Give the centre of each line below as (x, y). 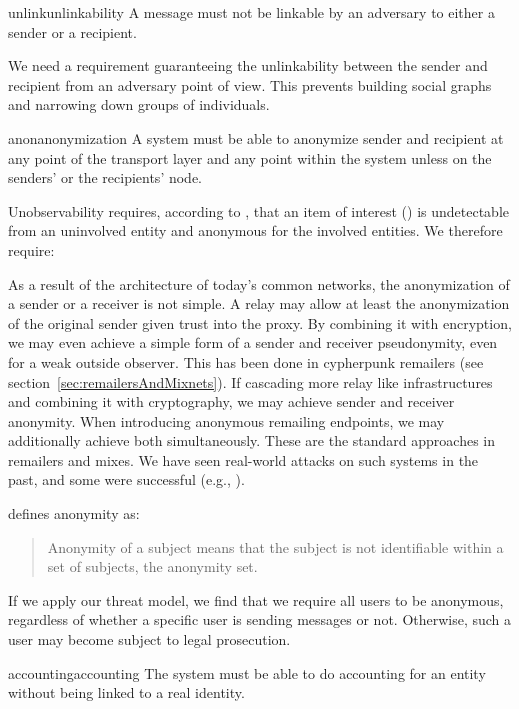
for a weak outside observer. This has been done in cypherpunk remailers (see (246, 361)
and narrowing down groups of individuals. (139, 104)
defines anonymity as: (74, 513)
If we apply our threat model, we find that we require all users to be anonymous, (256, 599)
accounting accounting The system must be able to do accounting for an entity (247, 672)
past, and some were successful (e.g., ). (126, 479)
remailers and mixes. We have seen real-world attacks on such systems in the (243, 459)
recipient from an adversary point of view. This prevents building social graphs (250, 84)
